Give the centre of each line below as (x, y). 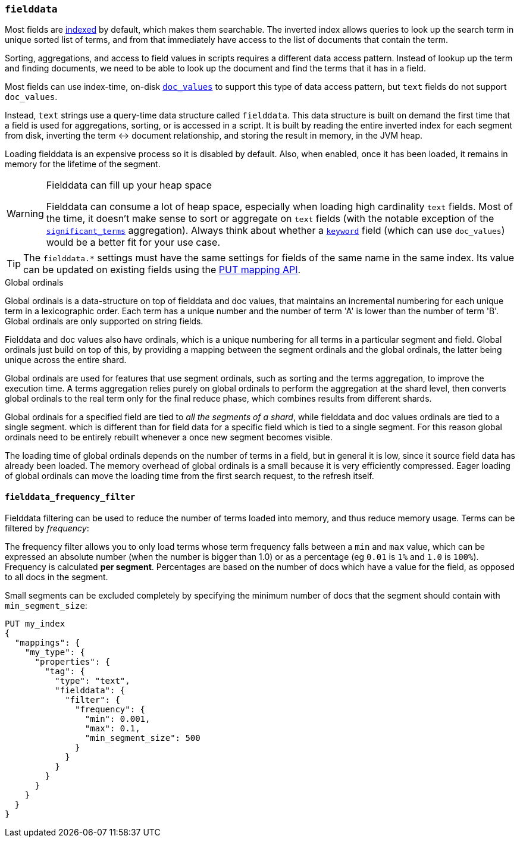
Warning (25, 214)
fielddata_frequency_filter (70, 497)
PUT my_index (35, 623)
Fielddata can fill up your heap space (129, 185)
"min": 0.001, (118, 719)
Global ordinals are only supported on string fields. (104, 321)
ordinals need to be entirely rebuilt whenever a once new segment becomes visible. (169, 437)
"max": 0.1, (112, 728)
